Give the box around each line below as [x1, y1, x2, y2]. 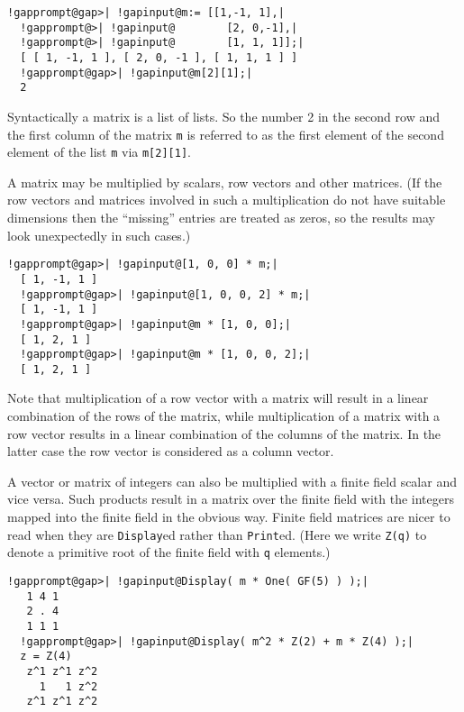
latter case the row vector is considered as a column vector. [7, 442, 334, 461]
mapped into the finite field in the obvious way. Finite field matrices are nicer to [7, 507, 450, 526]
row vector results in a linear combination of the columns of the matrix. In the [7, 424, 441, 443]
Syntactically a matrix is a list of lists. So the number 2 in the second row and [7, 106, 440, 125]
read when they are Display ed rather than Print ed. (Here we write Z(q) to [7, 525, 427, 543]
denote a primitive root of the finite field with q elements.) [7, 543, 331, 561]
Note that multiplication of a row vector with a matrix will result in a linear [7, 388, 429, 407]
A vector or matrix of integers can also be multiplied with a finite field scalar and [7, 471, 457, 490]
